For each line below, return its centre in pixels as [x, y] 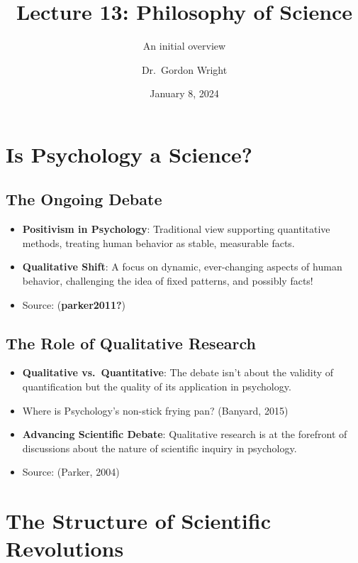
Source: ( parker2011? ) [74, 304]
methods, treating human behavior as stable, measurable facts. [158, 242]
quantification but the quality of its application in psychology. [157, 387]
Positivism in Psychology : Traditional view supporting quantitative [176, 229]
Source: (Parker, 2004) [71, 472]
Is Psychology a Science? [129, 154]
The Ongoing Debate [84, 199]
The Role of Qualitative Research [131, 343]
